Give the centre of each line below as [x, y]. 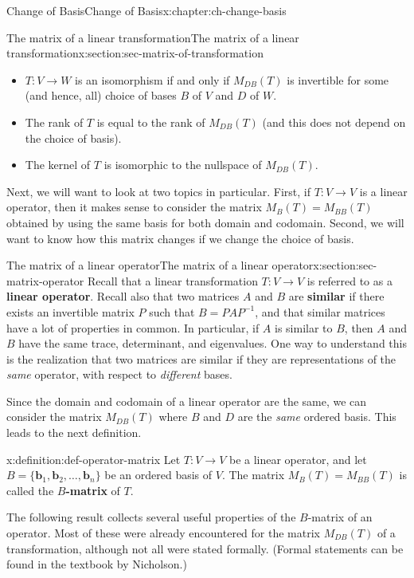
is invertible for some [338, 79]
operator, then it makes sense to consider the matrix [134, 207]
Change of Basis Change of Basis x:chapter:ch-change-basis [146, 10]
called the [30, 490]
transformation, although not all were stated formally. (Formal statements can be [205, 548]
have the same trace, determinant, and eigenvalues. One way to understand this [213, 343]
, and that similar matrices [320, 311]
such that [172, 311]
